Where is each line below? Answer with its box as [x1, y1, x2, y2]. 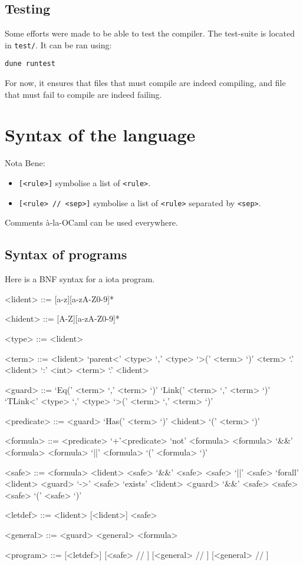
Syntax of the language [5, 123, 196, 147]
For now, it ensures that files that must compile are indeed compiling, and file [5, 77, 286, 89]
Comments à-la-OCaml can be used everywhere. [5, 216, 178, 229]
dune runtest [5, 60, 55, 68]
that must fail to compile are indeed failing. [5, 88, 162, 100]
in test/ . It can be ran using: [5, 38, 112, 51]
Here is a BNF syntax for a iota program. [5, 273, 155, 285]
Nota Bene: [5, 157, 45, 169]
